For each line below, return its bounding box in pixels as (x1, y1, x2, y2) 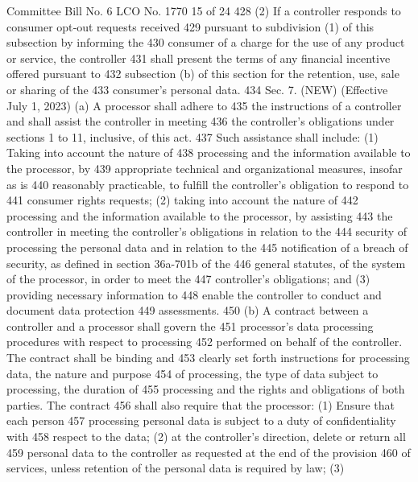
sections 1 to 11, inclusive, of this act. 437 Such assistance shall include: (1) (6, 128, 379, 145)
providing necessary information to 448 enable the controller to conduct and (6, 286, 382, 303)
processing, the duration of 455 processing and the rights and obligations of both (6, 381, 405, 398)
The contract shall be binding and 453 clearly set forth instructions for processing (6, 349, 410, 366)
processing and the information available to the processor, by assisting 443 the (6, 207, 393, 224)
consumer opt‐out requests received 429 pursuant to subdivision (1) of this (6, 18, 375, 35)
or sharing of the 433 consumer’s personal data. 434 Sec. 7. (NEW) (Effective (6, 80, 388, 97)
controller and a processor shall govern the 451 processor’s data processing (6, 317, 374, 334)
